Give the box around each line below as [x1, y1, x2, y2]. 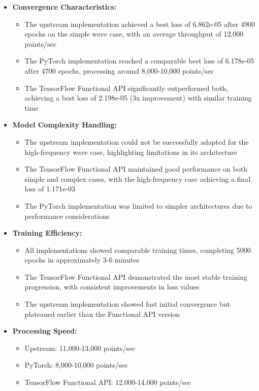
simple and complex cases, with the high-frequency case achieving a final [24, 173, 251, 184]
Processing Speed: [12, 325, 77, 336]
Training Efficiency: [12, 227, 82, 238]
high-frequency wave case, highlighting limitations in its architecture [24, 146, 238, 157]
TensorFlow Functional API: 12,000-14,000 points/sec [24, 377, 191, 387]
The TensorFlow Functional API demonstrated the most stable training [24, 271, 248, 282]
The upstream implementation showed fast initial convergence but [24, 299, 230, 309]
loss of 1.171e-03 [24, 183, 75, 194]
